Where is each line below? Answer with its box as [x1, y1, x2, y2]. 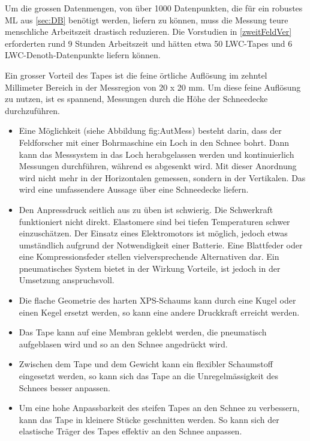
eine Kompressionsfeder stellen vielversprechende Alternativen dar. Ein [19, 250, 279, 263]
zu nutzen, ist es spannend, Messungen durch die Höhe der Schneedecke [5, 92, 268, 105]
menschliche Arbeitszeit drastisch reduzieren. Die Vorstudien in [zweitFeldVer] [5, 25, 292, 38]
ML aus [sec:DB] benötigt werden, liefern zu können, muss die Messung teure [5, 13, 288, 26]
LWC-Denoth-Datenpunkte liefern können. [5, 49, 161, 61]
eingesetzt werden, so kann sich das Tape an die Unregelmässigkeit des [19, 370, 279, 382]
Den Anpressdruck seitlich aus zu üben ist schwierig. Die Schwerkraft [19, 203, 273, 215]
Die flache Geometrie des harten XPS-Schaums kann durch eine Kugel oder [19, 294, 296, 307]
